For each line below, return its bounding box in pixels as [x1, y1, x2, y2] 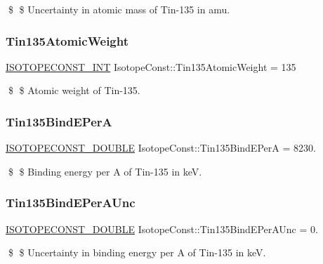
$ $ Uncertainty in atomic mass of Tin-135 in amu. [8, 2, 230, 16]
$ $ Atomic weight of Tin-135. [8, 83, 140, 98]
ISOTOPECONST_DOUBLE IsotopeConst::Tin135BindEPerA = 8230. [6, 140, 316, 155]
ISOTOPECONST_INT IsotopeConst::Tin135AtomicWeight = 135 [6, 59, 296, 74]
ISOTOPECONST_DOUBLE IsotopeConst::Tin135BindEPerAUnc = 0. [6, 221, 318, 236]
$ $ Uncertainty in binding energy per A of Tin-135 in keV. [8, 245, 266, 260]
